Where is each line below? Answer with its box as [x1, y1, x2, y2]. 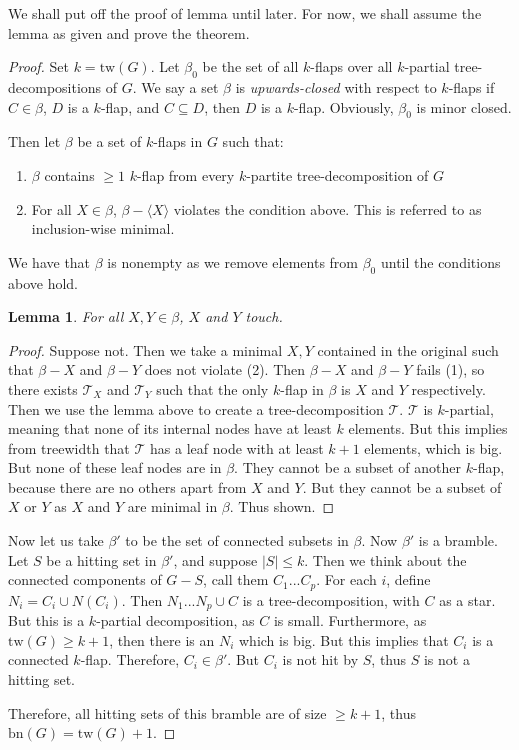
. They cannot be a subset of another [234, 457, 462, 478]
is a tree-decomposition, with [242, 589, 420, 610]
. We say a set [132, 76, 219, 97]
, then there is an [109, 629, 215, 650]
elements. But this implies [348, 418, 508, 439]
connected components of [8, 569, 162, 590]
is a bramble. [418, 530, 498, 551]
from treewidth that [8, 437, 130, 458]
